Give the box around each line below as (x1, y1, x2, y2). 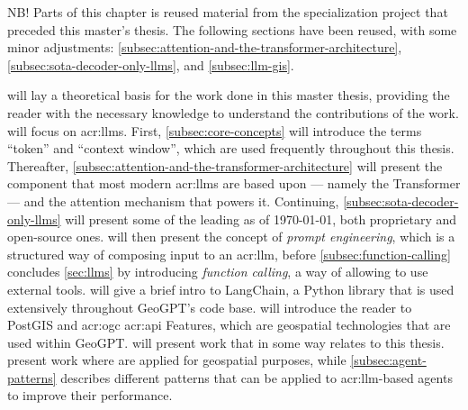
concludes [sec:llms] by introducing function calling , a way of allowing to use (7, 262, 428, 281)
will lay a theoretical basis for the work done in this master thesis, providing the (7, 86, 450, 105)
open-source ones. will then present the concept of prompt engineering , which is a (7, 227, 455, 246)
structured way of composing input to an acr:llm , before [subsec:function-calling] (7, 244, 451, 263)
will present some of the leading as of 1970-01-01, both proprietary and (65, 209, 457, 228)
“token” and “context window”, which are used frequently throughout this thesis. (7, 139, 454, 158)
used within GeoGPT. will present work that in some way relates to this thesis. (7, 333, 445, 351)
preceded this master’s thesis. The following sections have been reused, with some (7, 20, 457, 39)
